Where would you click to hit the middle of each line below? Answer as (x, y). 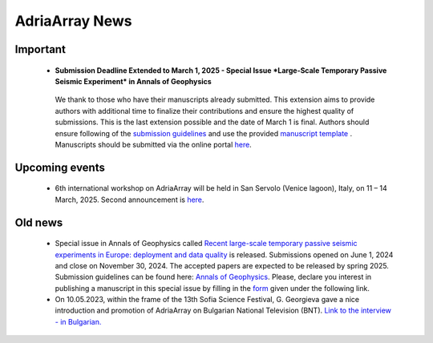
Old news (39, 222)
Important (40, 49)
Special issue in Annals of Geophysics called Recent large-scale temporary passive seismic (206, 244)
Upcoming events (60, 167)
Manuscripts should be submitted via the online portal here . (153, 144)
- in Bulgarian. (78, 321)
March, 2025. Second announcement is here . (129, 200)
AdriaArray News (73, 21)
